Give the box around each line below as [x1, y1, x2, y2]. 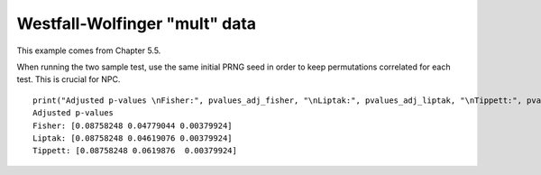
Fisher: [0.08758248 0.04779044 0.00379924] [32, 120, 234, 131]
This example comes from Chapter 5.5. [16, 45, 161, 56]
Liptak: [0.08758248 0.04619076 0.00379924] [32, 133, 234, 143]
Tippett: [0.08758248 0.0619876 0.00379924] [32, 145, 238, 156]
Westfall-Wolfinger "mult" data [16, 14, 257, 33]
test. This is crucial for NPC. [16, 74, 121, 85]
